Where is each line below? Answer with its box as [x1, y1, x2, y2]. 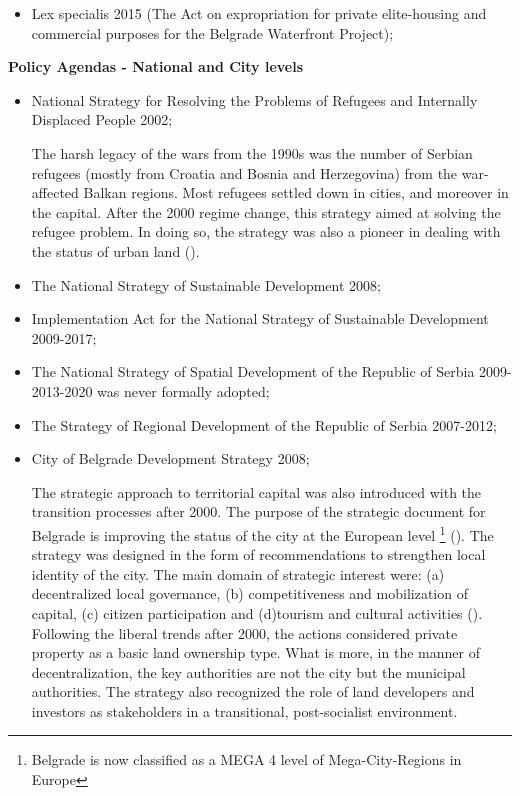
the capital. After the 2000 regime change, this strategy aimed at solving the [31, 201, 501, 222]
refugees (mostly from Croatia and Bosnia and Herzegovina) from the [31, 162, 458, 183]
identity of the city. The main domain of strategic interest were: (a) [31, 563, 445, 584]
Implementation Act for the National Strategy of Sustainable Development [31, 308, 489, 329]
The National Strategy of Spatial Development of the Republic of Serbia [31, 361, 475, 382]
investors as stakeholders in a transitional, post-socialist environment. [31, 700, 458, 721]
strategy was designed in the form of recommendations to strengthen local [31, 544, 486, 565]
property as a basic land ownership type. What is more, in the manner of [31, 642, 480, 663]
